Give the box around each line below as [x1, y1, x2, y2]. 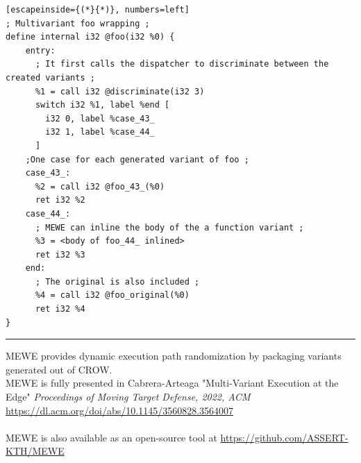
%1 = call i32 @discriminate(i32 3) [35, 86, 205, 96]
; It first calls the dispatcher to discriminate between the [35, 59, 329, 69]
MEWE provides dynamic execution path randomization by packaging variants [6, 348, 342, 363]
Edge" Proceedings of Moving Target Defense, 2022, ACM [6, 389, 251, 404]
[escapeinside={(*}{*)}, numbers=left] [6, 5, 190, 15]
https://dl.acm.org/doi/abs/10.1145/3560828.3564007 [6, 403, 234, 417]
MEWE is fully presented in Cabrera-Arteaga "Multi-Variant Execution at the [6, 376, 339, 390]
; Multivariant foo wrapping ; [6, 18, 150, 28]
